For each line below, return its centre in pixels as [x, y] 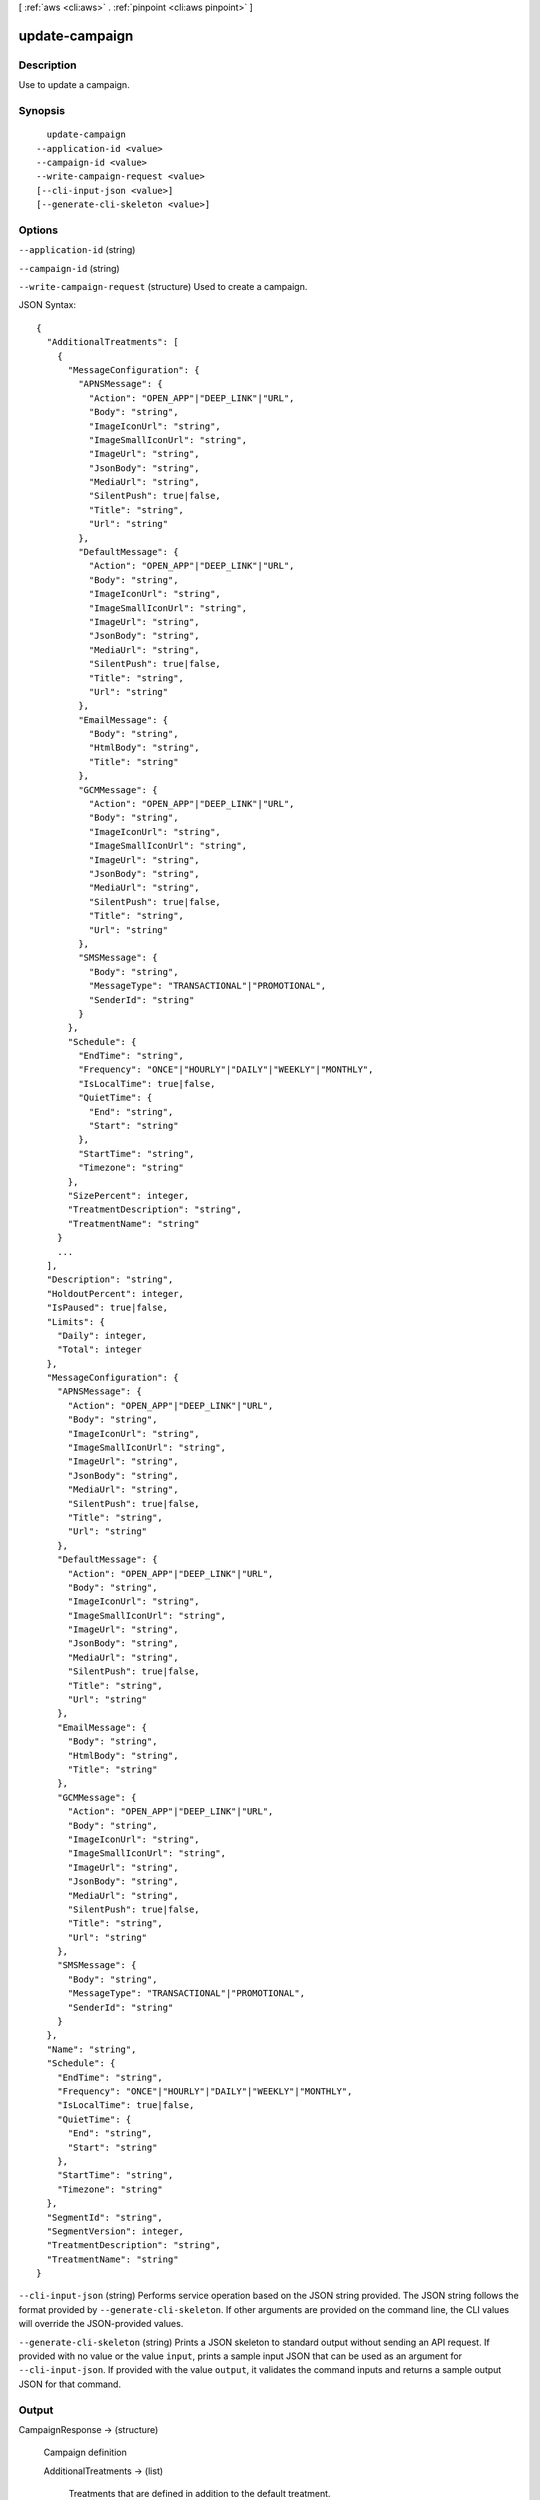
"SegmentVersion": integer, [115, 2231]
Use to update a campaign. [74, 85]
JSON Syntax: [47, 305]
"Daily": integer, [102, 1335]
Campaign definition [85, 2452]
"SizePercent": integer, [128, 1195]
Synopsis [41, 110]
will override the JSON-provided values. [101, 2324]
